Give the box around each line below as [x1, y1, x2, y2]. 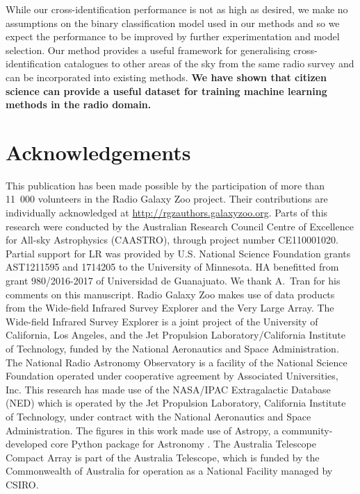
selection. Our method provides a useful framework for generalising [6, 42, 291, 57]
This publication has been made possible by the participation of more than [6, 178, 325, 192]
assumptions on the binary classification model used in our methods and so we [6, 15, 340, 30]
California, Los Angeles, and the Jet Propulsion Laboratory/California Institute [6, 327, 346, 342]
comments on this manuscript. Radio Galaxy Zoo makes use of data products [6, 287, 335, 301]
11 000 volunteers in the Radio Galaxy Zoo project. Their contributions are [6, 191, 328, 206]
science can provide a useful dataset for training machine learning [6, 83, 327, 98]
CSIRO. [6, 477, 39, 491]
